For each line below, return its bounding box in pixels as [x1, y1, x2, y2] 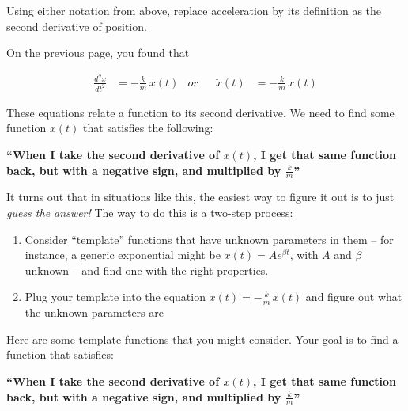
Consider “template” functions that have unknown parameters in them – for [25, 230, 394, 247]
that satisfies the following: [83, 120, 213, 136]
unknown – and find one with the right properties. [25, 261, 269, 278]
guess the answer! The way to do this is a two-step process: [6, 204, 293, 220]
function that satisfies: [6, 346, 114, 363]
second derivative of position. [6, 17, 147, 34]
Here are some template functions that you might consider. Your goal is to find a [6, 330, 399, 347]
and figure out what [305, 288, 402, 305]
